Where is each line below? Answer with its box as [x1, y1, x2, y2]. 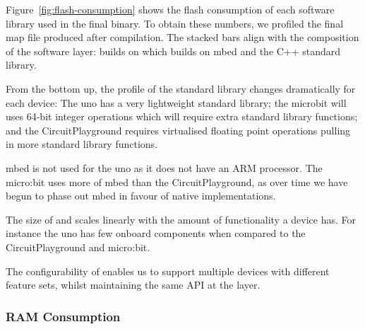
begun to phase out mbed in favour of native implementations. [6, 188, 276, 203]
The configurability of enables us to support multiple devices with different [6, 263, 330, 278]
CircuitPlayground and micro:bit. [6, 239, 150, 254]
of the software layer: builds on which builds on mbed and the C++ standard [6, 43, 341, 58]
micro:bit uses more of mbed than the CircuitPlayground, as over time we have [6, 174, 348, 189]
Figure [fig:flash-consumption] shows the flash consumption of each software [6, 2, 335, 16]
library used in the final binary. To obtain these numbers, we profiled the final [6, 16, 344, 30]
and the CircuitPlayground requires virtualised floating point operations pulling [6, 122, 351, 137]
